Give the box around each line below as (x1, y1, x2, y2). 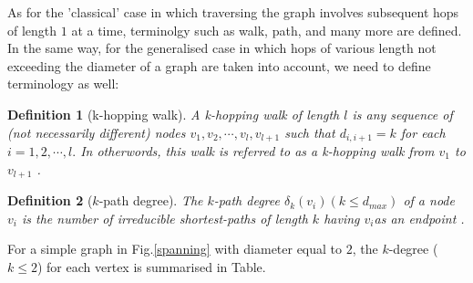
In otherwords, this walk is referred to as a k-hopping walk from (80, 141, 435, 161)
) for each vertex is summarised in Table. (36, 257, 266, 276)
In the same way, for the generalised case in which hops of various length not (7, 38, 437, 58)
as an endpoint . (374, 208, 465, 227)
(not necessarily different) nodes (7, 122, 186, 141)
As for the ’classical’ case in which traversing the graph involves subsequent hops (7, 3, 459, 21)
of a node (403, 191, 455, 210)
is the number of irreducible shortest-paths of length (21, 208, 308, 227)
